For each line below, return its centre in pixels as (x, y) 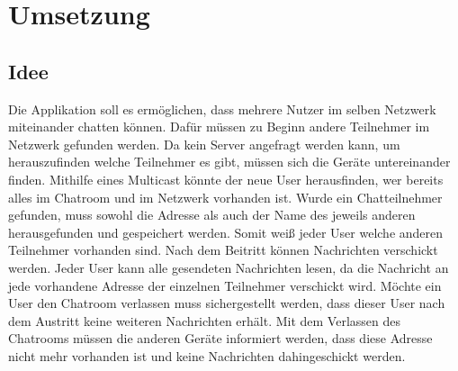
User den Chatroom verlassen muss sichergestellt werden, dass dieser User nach (227, 303)
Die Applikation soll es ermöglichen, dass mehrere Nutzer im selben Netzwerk (222, 109)
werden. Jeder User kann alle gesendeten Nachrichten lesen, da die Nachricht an (229, 267)
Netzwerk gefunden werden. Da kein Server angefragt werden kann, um (204, 144)
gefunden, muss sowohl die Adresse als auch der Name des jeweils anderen (212, 215)
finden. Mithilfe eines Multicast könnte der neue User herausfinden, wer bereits (226, 179)
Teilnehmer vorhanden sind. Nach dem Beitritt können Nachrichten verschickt (223, 250)
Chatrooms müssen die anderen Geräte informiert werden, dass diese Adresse (220, 338)
